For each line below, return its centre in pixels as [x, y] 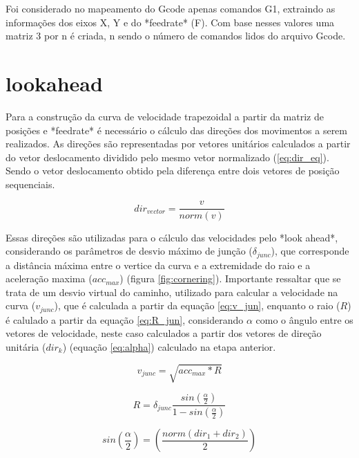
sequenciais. [30, 184]
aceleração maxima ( [49, 278]
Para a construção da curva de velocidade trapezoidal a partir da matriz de [165, 116]
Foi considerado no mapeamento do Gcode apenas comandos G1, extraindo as [171, 8]
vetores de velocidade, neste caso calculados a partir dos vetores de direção [164, 333]
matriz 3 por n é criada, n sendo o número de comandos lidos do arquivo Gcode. [176, 36]
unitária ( [26, 347]
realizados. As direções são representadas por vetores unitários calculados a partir [178, 144]
